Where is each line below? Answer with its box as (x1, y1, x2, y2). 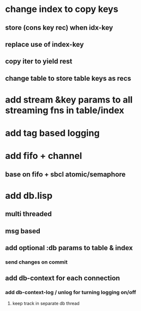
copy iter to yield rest (5, 57, 73, 66)
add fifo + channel (5, 151, 82, 161)
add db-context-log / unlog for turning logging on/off (5, 289, 137, 296)
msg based (5, 227, 41, 235)
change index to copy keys (5, 3, 119, 15)
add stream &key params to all (5, 94, 133, 105)
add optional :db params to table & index (5, 244, 133, 252)
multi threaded (5, 210, 52, 218)
